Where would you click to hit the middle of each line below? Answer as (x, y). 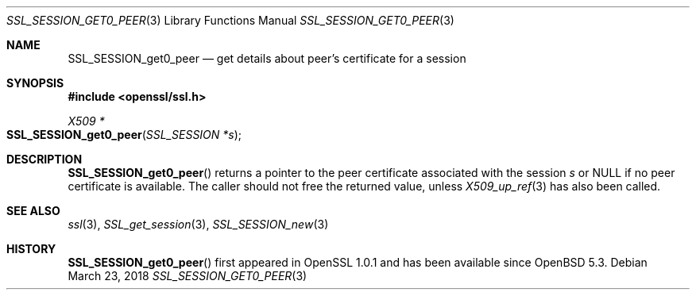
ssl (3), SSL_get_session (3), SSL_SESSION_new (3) (198, 224)
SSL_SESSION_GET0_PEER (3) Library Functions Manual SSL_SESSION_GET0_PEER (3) (230, 20)
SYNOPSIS (35, 83)
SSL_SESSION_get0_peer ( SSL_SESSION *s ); (124, 135)
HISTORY (31, 249)
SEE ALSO (33, 211)
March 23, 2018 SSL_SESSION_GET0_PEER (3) (188, 276)
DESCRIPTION (44, 159)
